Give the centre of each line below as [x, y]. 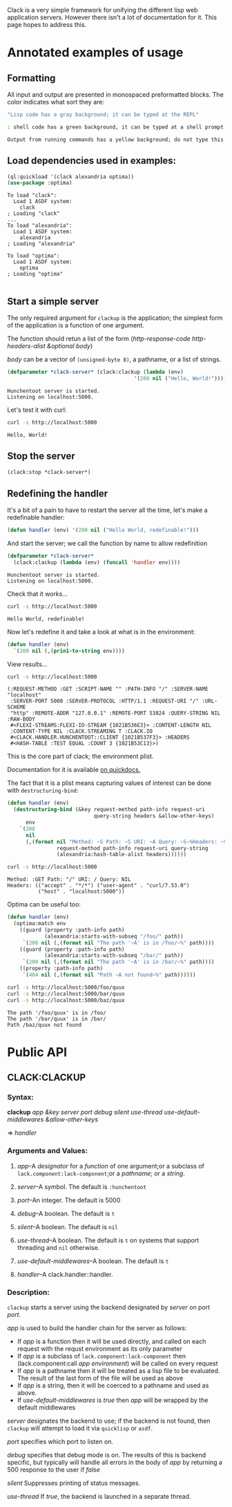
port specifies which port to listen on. [60, 1441]
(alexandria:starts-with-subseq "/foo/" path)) [114, 936]
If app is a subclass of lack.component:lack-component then [101, 1356]
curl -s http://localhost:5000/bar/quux [66, 994]
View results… [27, 664]
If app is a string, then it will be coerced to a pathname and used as [113, 1385]
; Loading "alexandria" [41, 244]
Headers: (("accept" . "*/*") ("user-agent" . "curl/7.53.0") [98, 886]
